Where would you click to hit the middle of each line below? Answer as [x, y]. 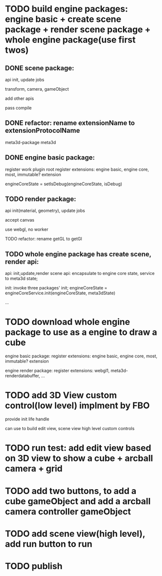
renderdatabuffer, [23, 376]
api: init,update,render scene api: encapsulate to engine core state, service [80, 273]
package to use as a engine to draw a [81, 332]
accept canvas [20, 220]
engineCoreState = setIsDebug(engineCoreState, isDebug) [64, 184]
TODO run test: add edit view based [78, 448]
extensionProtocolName [42, 131]
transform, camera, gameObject [37, 89]
